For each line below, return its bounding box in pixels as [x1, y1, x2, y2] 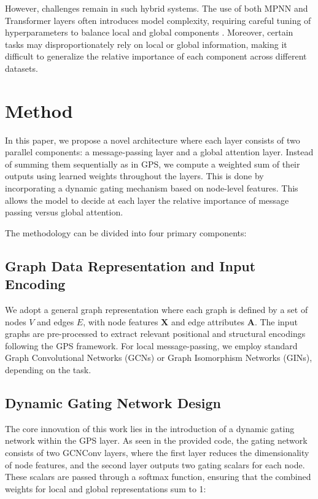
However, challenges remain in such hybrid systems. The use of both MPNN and [5, 2, 308, 14]
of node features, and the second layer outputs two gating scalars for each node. [5, 458, 305, 471]
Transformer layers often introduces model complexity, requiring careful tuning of [5, 14, 311, 26]
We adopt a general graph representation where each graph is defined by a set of [5, 303, 308, 316]
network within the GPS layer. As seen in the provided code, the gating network [5, 434, 308, 447]
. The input [254, 315, 298, 328]
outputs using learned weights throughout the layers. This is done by [5, 169, 264, 182]
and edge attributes [171, 315, 245, 328]
